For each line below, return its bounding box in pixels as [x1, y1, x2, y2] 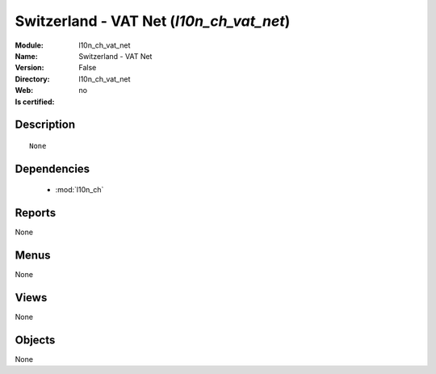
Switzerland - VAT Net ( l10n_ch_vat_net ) [15, 12, 291, 30]
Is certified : [15, 97, 55, 107]
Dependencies [15, 162, 90, 175]
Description [15, 118, 76, 132]
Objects [15, 333, 56, 347]
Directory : [15, 74, 50, 84]
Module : [15, 40, 44, 50]
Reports [15, 206, 57, 220]
